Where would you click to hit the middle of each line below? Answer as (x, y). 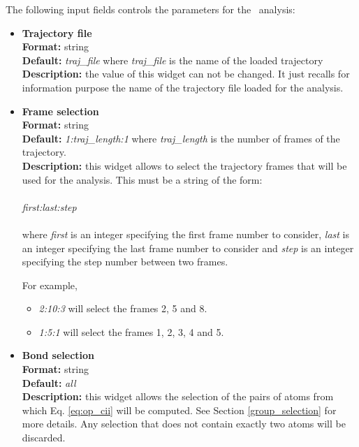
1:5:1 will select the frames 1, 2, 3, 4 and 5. (131, 331)
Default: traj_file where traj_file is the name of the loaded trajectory (173, 60)
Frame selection (60, 111)
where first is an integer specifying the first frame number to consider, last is (186, 234)
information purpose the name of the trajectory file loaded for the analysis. (183, 87)
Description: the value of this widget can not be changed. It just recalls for (186, 74)
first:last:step (49, 206)
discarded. (44, 438)
